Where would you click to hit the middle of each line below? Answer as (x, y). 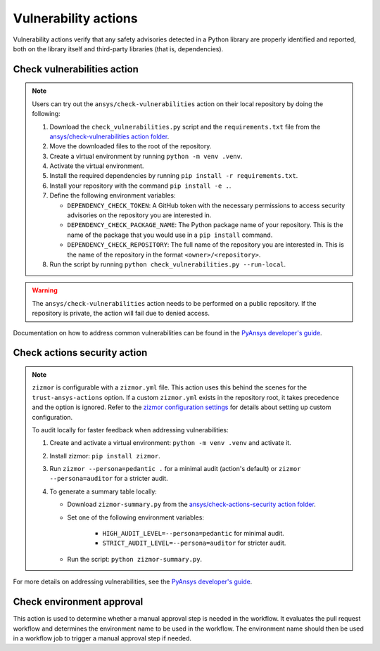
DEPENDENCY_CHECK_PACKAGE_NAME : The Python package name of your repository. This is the (205, 225)
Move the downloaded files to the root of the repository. (131, 146)
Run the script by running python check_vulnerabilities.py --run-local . (168, 264)
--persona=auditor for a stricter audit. (109, 479)
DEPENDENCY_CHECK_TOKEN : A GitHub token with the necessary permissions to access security (206, 205)
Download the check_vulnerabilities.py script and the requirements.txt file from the (185, 127)
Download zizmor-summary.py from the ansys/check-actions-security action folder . (191, 504)
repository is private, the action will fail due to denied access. (121, 314)
